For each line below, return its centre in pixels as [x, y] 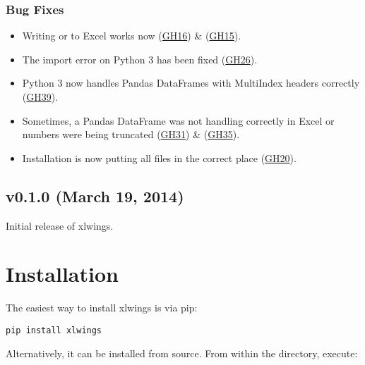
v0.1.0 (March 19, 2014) [95, 196]
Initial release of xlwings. [60, 225]
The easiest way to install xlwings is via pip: [102, 308]
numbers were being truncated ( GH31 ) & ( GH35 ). [131, 134]
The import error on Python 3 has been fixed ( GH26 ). [140, 59]
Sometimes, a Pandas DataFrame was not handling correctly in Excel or [178, 120]
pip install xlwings [54, 330]
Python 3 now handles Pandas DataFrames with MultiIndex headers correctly [191, 83]
